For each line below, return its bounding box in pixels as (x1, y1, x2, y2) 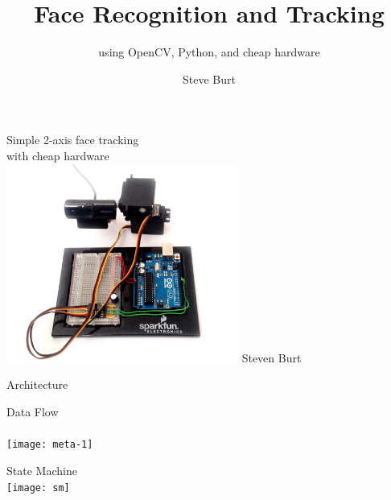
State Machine (6, 461, 77, 478)
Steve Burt (183, 70, 236, 87)
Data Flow (6, 403, 59, 420)
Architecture (6, 376, 68, 393)
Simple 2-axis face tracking (6, 131, 139, 148)
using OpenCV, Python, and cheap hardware (98, 43, 320, 60)
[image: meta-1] (6, 439, 93, 451)
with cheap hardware (6, 147, 109, 163)
